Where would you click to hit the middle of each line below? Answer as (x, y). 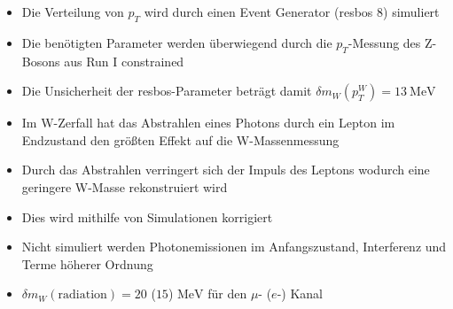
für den (227, 294)
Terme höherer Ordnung (87, 263)
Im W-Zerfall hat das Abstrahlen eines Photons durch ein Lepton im (208, 123)
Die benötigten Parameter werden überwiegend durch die (177, 42)
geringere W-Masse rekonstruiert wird (125, 186)
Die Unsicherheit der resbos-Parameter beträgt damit (167, 91)
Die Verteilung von (73, 12)
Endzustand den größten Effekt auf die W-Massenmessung (180, 139)
